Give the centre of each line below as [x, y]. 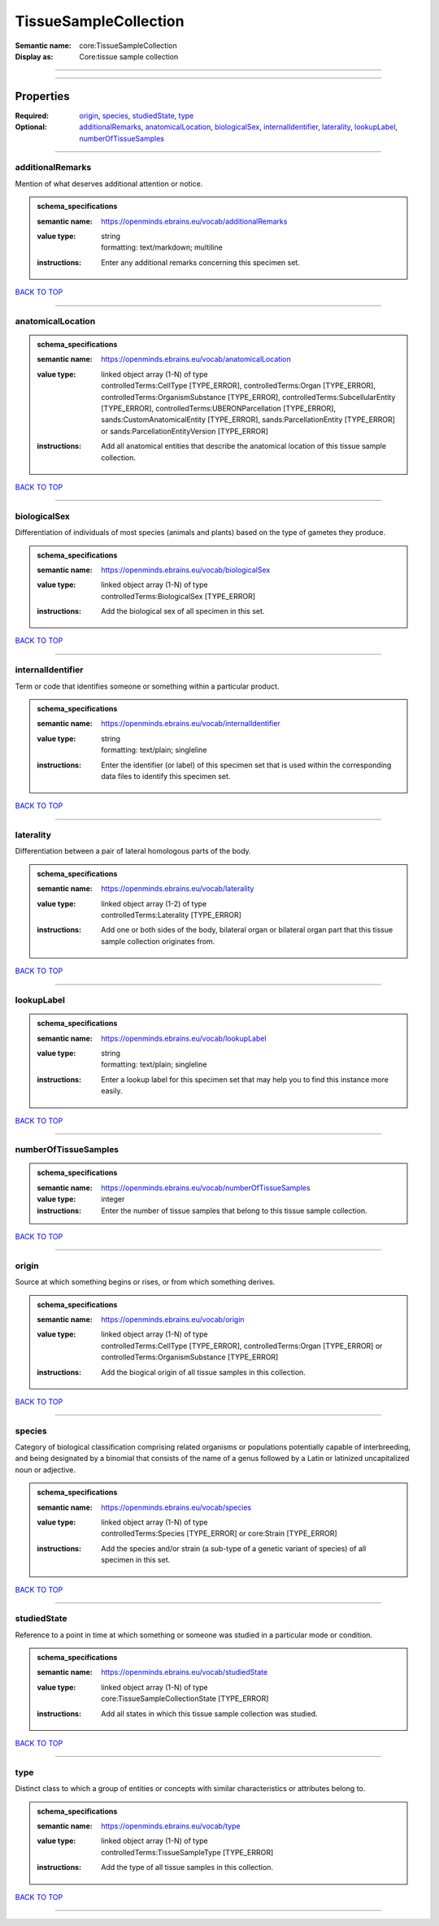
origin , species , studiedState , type [137, 115]
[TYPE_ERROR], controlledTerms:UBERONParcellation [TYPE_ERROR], [219, 409]
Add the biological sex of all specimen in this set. [183, 611]
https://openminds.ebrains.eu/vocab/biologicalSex [186, 570]
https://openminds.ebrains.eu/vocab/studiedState [185, 1672]
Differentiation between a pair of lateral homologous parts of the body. [133, 851]
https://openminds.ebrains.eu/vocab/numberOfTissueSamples [206, 1188]
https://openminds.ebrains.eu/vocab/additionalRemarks [194, 221]
